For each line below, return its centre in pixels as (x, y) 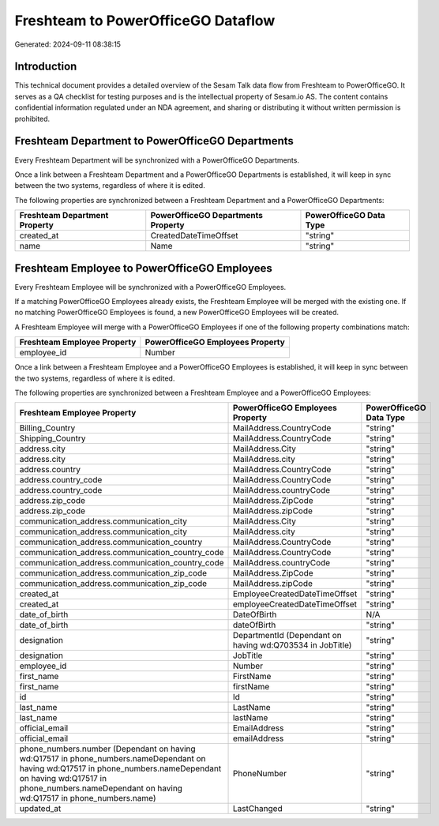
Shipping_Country (53, 438)
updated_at (40, 809)
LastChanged (258, 809)
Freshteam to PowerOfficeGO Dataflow (145, 21)
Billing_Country (47, 428)
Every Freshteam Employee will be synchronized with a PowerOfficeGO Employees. (150, 287)
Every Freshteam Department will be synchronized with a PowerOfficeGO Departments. (157, 160)
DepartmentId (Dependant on (287, 636)
